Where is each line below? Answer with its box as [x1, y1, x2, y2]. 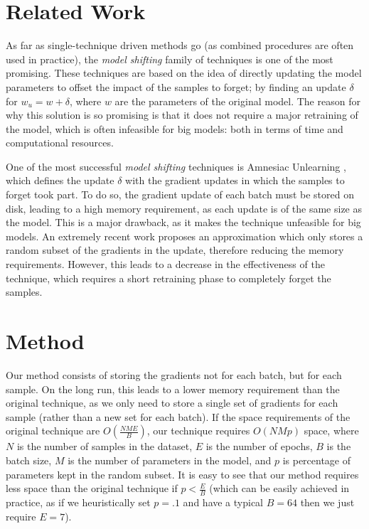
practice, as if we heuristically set [6, 494, 151, 509]
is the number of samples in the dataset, [16, 439, 193, 454]
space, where [304, 423, 359, 438]
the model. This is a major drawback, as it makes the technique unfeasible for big [6, 215, 361, 230]
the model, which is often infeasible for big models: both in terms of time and [6, 121, 343, 136]
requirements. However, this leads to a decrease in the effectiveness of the [6, 257, 325, 272]
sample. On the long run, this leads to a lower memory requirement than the [6, 381, 340, 396]
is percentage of [282, 452, 351, 467]
